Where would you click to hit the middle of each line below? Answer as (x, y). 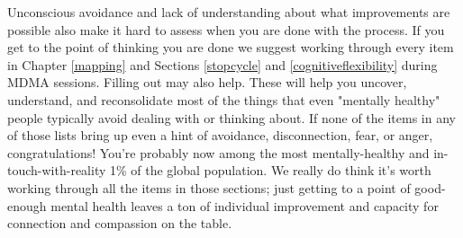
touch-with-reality (57, 170)
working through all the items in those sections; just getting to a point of (209, 187)
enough (27, 205)
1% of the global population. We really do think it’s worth (270, 170)
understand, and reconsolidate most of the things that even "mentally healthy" (224, 99)
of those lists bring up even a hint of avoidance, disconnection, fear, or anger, (220, 135)
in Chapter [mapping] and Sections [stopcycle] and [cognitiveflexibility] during (222, 64)
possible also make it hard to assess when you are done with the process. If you (226, 29)
